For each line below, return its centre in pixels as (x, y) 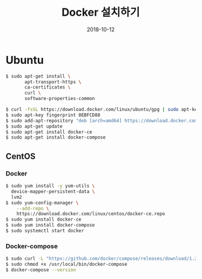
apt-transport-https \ (53, 82)
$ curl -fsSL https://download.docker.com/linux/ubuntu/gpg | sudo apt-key (103, 110)
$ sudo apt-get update (34, 126)
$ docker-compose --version (41, 270)
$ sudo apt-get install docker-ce (49, 132)
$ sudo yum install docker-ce (44, 220)
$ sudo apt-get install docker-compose (56, 137)
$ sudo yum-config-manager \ (42, 202)
